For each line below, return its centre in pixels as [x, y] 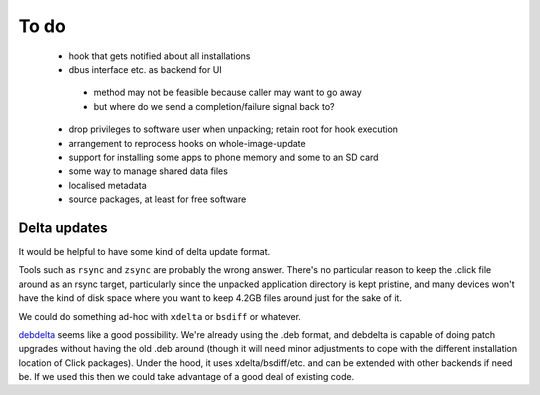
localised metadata [107, 185]
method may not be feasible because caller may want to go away [227, 92]
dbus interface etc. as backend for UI [145, 69]
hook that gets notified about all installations [159, 56]
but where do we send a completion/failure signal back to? [214, 106]
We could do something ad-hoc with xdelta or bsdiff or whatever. [160, 316]
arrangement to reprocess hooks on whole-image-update [187, 143]
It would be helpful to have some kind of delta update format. [144, 251]
